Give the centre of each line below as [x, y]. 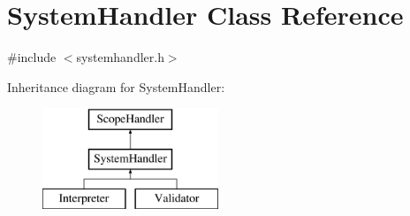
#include [32, 57]
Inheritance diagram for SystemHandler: [116, 86]
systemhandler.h [120, 57]
